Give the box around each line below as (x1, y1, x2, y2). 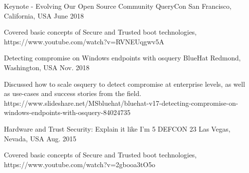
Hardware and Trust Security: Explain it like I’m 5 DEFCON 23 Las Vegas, (4, 123, 230, 134)
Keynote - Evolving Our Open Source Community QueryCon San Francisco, (4, 1, 231, 11)
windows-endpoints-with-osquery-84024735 (4, 107, 131, 117)
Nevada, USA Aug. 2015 (4, 133, 77, 143)
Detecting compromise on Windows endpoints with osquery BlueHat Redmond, (4, 53, 241, 63)
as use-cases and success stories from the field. (4, 88, 141, 98)
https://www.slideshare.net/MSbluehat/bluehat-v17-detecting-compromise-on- (4, 97, 238, 108)
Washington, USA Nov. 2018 (4, 62, 90, 72)
